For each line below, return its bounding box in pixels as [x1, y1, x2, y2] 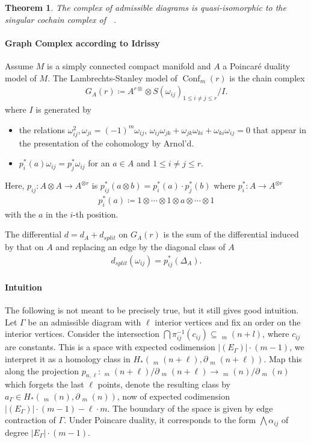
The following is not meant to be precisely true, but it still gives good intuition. [5, 304, 299, 316]
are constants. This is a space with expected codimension [5, 341, 215, 353]
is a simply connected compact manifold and [47, 59, 211, 72]
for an [88, 157, 110, 169]
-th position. [73, 207, 119, 220]
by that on [5, 240, 44, 253]
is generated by [35, 103, 91, 115]
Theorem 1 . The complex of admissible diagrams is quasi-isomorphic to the [5, 1, 286, 13]
